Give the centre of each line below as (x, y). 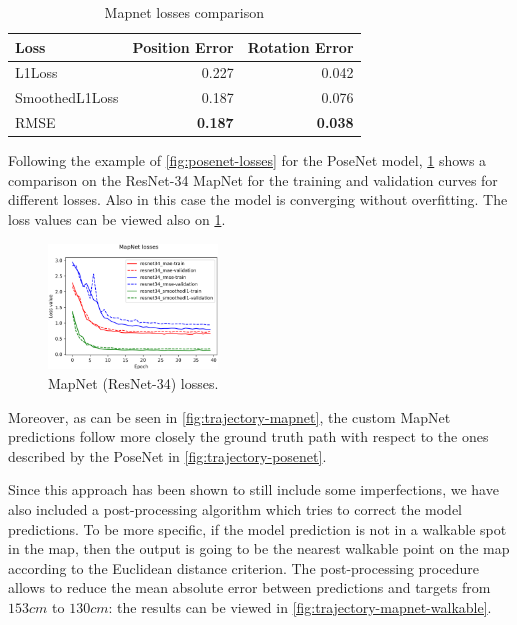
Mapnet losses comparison (184, 12)
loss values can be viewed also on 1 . (117, 219)
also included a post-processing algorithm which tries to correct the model (235, 509)
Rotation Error (300, 46)
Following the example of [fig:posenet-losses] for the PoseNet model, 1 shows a (247, 160)
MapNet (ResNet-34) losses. (133, 383)
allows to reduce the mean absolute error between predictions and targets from (249, 587)
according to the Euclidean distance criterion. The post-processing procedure (243, 567)
